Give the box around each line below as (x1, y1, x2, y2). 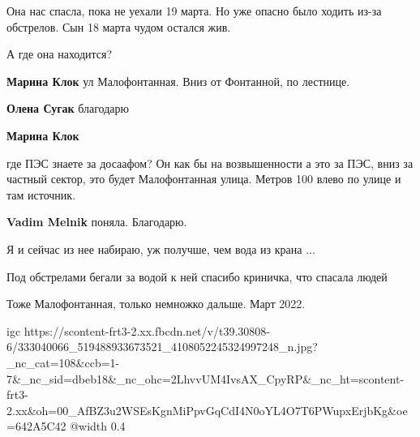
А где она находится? (6, 45, 113, 62)
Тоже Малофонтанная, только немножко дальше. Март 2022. (6, 295, 306, 312)
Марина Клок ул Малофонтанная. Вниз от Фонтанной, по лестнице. (6, 72, 350, 89)
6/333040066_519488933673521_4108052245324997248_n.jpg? (6, 338, 318, 355)
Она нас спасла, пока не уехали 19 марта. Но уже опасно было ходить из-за (6, 2, 382, 19)
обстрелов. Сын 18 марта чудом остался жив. (6, 18, 231, 35)
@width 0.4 (70, 418, 126, 435)
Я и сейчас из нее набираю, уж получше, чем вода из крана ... (6, 240, 315, 257)
